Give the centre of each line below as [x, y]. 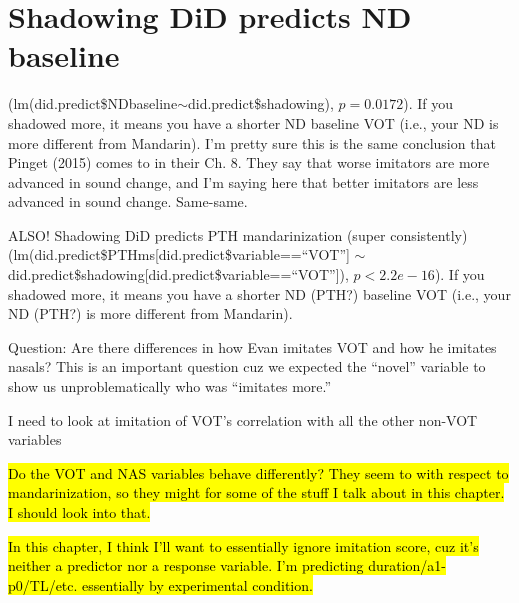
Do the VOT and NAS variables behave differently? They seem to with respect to [258, 472]
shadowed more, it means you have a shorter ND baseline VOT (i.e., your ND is [253, 122]
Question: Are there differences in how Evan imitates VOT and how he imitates [252, 346]
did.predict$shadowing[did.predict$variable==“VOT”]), [178, 274]
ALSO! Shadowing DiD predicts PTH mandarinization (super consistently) [238, 234]
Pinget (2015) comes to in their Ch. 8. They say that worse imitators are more [249, 162]
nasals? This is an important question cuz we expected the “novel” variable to [247, 366]
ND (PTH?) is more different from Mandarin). [150, 313]
